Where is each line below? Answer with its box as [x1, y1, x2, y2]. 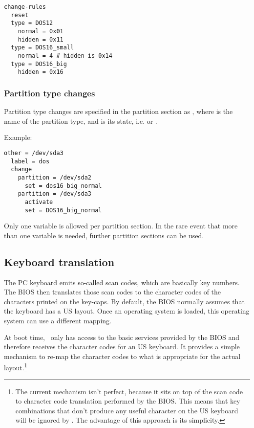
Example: [4, 132, 32, 142]
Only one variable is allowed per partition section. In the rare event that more [4, 221, 238, 231]
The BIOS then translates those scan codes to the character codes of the [4, 287, 221, 297]
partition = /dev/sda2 [18, 174, 91, 181]
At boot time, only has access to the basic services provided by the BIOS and [4, 332, 240, 342]
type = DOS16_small [11, 44, 74, 51]
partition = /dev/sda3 [18, 190, 91, 198]
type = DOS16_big [11, 60, 67, 68]
